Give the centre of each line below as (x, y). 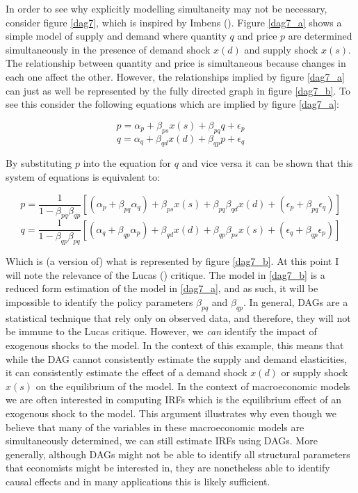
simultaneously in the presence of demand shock (108, 49)
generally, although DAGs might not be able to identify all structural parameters (178, 454)
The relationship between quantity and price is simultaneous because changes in (176, 63)
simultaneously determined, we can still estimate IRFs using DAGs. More (162, 441)
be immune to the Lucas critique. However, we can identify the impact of (161, 331)
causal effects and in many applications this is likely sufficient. (138, 481)
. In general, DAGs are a (296, 302)
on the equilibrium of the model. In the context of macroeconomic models (193, 386)
